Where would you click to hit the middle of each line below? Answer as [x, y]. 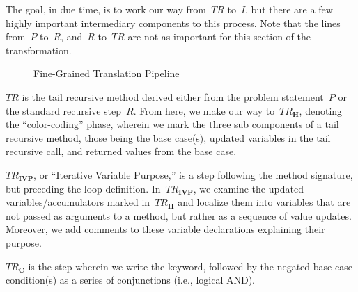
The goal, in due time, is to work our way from [106, 9]
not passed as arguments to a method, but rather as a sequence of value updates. [179, 215]
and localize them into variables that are [264, 202]
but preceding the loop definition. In [83, 188]
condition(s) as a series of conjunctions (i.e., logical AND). [131, 280]
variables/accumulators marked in [78, 202]
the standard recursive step [64, 110]
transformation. [39, 50]
